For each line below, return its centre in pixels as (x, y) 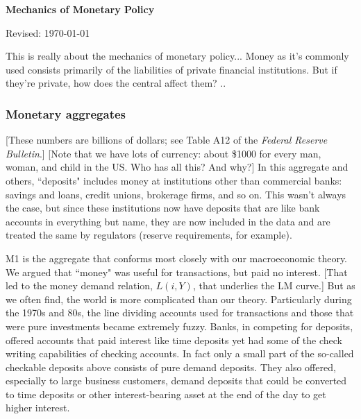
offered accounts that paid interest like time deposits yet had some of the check (174, 340)
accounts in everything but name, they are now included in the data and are (168, 221)
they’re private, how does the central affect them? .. (116, 83)
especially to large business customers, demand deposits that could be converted (176, 380)
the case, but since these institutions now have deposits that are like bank (163, 208)
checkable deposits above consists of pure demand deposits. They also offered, (171, 367)
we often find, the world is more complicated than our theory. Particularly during (179, 299)
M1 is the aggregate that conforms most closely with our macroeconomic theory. (177, 258)
